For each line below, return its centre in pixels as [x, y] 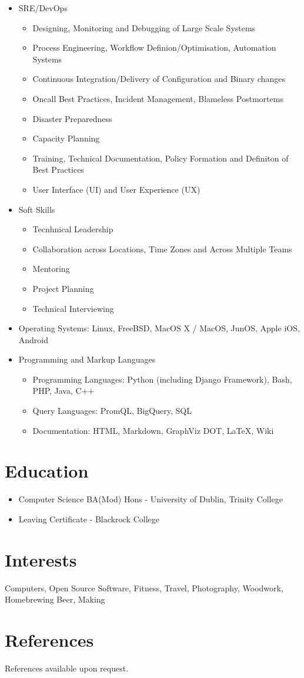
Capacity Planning [66, 138]
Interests [41, 559]
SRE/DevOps [43, 8]
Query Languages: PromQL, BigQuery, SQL [112, 411]
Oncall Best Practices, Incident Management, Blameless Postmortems [158, 98]
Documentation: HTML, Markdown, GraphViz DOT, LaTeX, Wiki [153, 430]
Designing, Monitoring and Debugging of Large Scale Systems [144, 27]
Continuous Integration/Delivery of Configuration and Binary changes [159, 79]
